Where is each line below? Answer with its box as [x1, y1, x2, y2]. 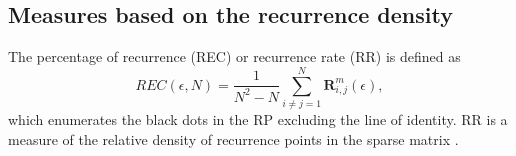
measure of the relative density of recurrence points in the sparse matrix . [8, 128, 459, 149]
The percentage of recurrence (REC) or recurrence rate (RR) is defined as [8, 46, 461, 67]
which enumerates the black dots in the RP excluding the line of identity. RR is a [8, 108, 508, 129]
